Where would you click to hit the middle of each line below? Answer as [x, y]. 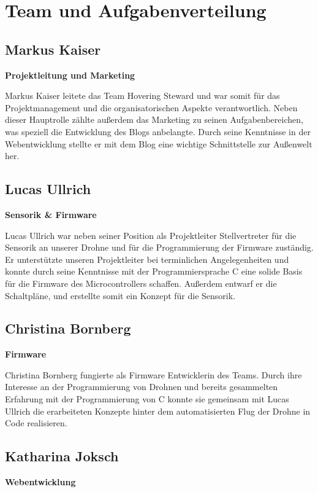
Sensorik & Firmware [51, 214]
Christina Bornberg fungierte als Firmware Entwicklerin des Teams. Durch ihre [153, 374]
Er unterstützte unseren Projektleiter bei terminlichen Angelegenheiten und [147, 259]
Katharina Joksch [62, 456]
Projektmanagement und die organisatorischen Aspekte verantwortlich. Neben [151, 107]
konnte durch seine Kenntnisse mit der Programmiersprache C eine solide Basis [154, 271]
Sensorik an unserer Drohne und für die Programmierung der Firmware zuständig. [159, 247]
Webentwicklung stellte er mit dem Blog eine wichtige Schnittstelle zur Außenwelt [159, 143]
